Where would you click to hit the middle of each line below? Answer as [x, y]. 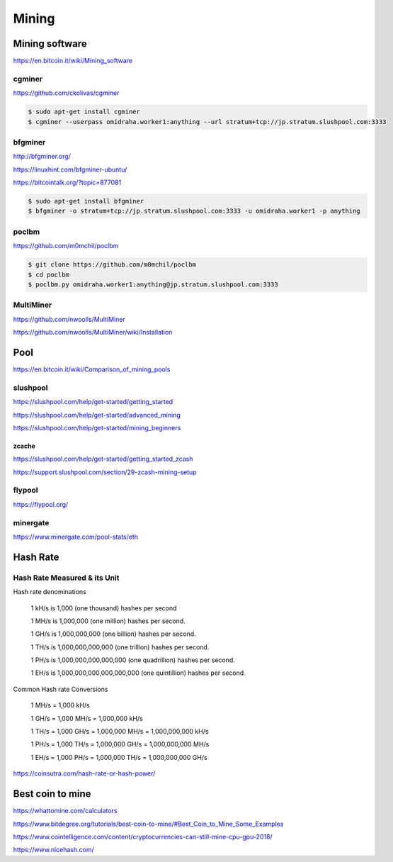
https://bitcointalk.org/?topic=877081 [67, 183]
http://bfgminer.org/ [42, 157]
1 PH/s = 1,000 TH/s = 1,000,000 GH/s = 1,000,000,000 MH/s [120, 744]
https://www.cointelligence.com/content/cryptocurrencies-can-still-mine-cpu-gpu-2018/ [143, 836]
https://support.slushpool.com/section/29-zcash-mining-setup [105, 472]
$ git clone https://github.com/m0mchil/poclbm [112, 265]
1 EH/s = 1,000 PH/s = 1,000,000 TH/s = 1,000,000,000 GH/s [119, 757]
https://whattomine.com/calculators [65, 811]
